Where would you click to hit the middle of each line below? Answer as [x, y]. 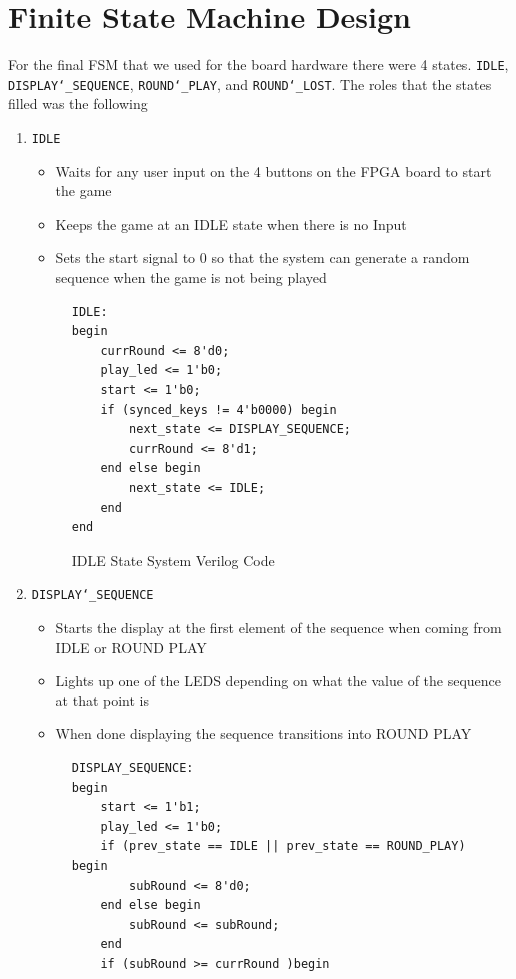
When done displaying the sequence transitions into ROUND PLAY [263, 733]
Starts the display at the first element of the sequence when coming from [278, 627]
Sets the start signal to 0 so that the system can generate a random [262, 257]
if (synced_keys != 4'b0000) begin [218, 409]
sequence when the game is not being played [191, 277]
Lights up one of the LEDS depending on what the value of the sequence [278, 680]
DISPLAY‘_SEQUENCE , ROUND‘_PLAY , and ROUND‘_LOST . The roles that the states [250, 83]
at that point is [102, 699]
